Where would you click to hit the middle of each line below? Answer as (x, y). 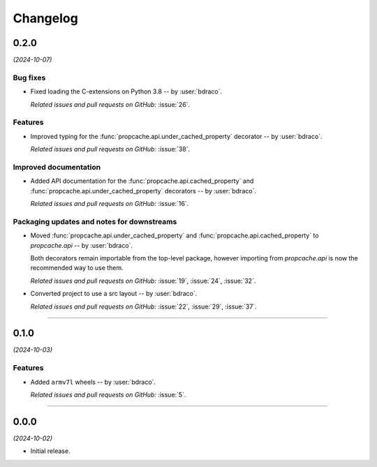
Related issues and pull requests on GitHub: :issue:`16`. (110, 204)
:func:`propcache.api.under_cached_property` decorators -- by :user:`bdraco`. (143, 191)
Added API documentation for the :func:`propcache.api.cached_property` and (142, 181)
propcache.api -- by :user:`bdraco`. (81, 245)
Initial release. (50, 451)
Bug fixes (29, 77)
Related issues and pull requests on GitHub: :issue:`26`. (110, 104)
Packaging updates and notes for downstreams (95, 221)
